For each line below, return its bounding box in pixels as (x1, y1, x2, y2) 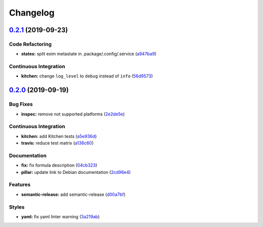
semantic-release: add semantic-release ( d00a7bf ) (21, 191, 126, 197)
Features (9, 181, 31, 188)
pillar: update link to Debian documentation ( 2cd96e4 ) (21, 169, 131, 175)
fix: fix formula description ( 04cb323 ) (21, 162, 97, 168)
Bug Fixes (9, 101, 33, 108)
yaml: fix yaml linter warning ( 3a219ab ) (21, 213, 100, 219)
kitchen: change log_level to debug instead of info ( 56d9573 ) (21, 73, 153, 79)
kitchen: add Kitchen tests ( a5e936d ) (21, 133, 97, 139)
